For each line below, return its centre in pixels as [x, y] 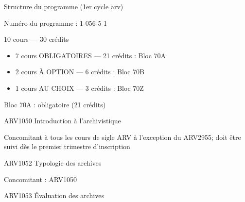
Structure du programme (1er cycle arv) [64, 6]
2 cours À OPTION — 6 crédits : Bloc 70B [80, 72]
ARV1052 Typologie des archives [53, 162]
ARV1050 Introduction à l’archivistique [62, 121]
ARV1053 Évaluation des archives [54, 195]
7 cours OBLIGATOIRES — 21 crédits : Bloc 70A [91, 55]
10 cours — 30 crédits [36, 39]
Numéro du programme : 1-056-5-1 [56, 23]
